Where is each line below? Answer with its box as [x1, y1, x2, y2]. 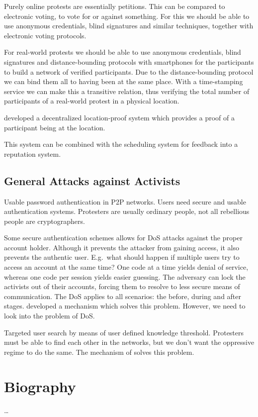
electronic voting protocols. [4, 30, 86, 40]
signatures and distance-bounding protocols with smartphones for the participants [4, 56, 254, 67]
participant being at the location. [4, 122, 105, 132]
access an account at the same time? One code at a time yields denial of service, [4, 262, 249, 272]
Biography [4, 376, 76, 396]
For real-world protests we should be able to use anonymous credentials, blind [4, 47, 241, 57]
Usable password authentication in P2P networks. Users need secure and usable [4, 196, 246, 207]
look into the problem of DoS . [4, 311, 95, 321]
